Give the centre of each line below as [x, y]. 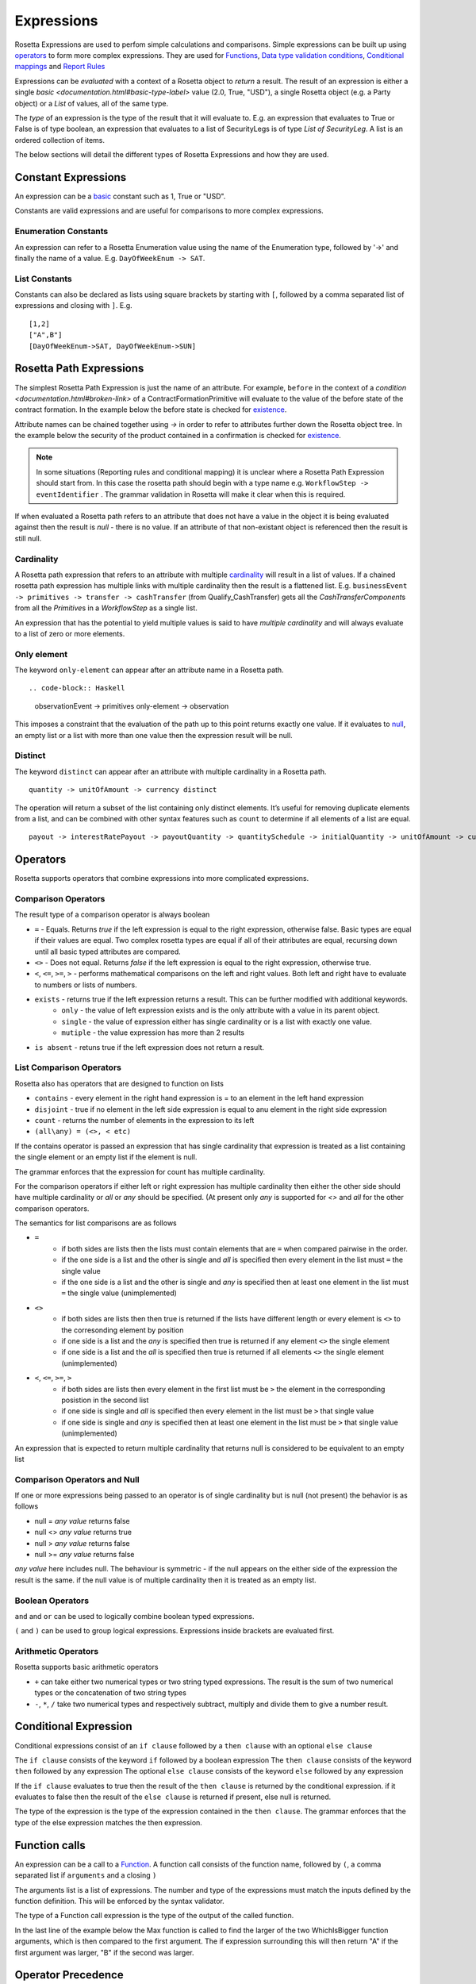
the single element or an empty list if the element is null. [106, 1157]
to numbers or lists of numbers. [86, 985]
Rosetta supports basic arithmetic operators [86, 1667]
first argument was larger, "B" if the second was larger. [104, 1952]
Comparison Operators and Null [77, 1479]
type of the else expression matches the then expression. [108, 1822]
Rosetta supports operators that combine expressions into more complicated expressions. [162, 879]
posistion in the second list [105, 1400]
